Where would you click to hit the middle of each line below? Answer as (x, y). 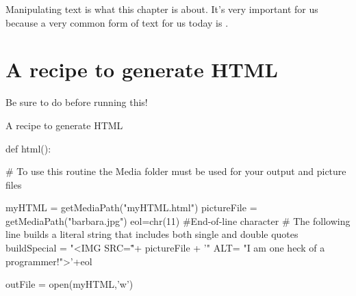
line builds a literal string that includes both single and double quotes (152, 234)
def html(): (28, 148)
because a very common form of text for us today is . (117, 22)
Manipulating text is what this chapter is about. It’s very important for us (162, 9)
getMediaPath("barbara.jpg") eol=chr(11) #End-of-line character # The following (178, 220)
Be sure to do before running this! (77, 102)
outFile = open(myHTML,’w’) (69, 284)
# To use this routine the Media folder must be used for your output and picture (176, 171)
